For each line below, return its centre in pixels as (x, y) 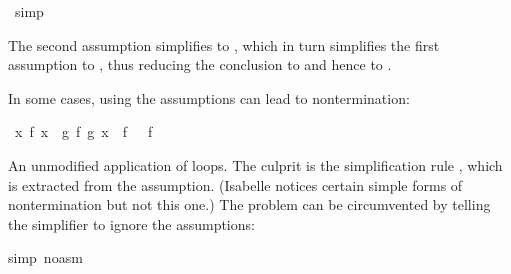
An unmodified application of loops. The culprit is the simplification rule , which (255, 164)
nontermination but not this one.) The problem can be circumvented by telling (249, 204)
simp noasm (45, 257)
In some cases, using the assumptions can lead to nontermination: (209, 97)
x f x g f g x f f (83, 131)
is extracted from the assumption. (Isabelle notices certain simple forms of (235, 184)
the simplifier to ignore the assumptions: (131, 223)
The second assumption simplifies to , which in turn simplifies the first (224, 44)
